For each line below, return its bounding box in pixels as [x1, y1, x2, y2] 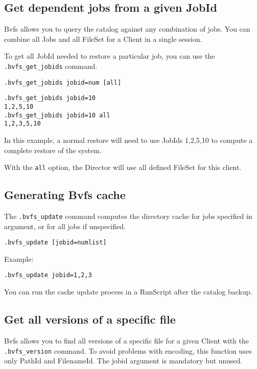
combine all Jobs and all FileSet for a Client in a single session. [4, 33, 202, 44]
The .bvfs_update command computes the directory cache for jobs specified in [4, 210, 252, 221]
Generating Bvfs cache [4, 187, 126, 203]
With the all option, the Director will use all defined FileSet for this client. [4, 162, 242, 173]
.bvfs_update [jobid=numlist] [4, 239, 107, 247]
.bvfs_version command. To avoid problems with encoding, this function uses [4, 345, 252, 356]
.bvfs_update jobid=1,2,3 [4, 272, 92, 279]
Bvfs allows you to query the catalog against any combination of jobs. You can [4, 23, 250, 34]
